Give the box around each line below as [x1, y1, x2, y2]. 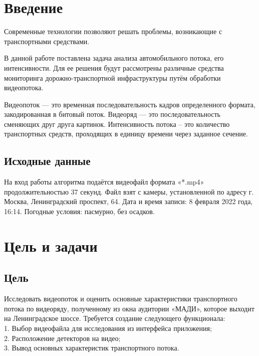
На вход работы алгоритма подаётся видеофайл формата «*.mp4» [4, 176, 204, 187]
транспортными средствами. [4, 36, 90, 46]
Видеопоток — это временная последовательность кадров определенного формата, [4, 99, 255, 109]
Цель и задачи [4, 235, 98, 256]
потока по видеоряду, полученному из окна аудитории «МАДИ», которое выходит [4, 303, 254, 313]
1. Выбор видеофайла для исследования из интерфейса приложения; [4, 323, 212, 333]
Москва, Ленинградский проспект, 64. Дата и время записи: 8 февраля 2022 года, [4, 196, 253, 207]
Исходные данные [4, 153, 91, 168]
